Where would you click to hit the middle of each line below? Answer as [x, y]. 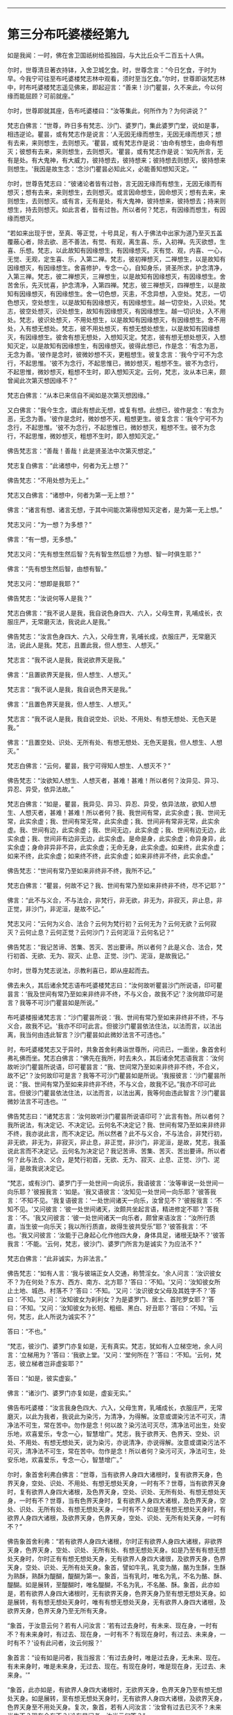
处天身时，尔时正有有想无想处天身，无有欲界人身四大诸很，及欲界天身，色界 [116, 1558]
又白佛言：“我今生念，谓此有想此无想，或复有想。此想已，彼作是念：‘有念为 [115, 409]
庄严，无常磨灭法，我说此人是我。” [62, 621]
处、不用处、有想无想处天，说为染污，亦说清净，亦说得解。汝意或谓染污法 [113, 1442]
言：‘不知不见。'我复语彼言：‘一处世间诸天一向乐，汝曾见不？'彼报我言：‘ [112, 1200]
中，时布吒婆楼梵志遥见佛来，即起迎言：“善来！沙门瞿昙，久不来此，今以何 [115, 87]
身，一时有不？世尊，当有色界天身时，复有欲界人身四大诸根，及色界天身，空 [116, 1501]
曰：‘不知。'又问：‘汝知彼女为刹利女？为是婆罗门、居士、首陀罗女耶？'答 [111, 1299]
